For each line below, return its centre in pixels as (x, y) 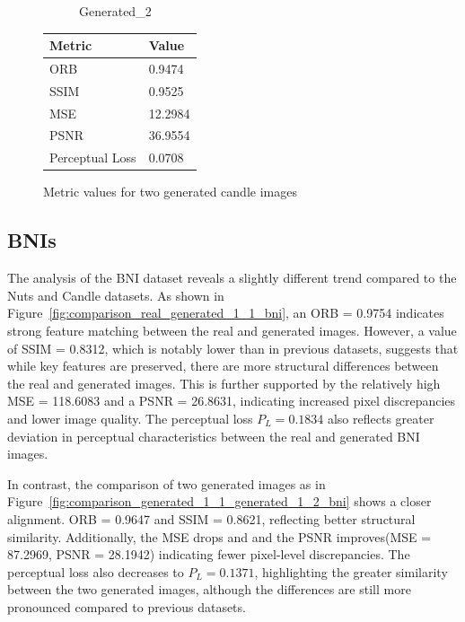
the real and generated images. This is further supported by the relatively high (224, 383)
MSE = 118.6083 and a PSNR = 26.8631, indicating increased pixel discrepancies (232, 401)
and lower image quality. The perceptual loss (130, 418)
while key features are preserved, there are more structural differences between (223, 366)
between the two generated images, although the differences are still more (209, 589)
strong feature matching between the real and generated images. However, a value (232, 330)
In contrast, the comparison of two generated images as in (167, 483)
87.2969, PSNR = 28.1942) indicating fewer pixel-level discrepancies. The (209, 554)
